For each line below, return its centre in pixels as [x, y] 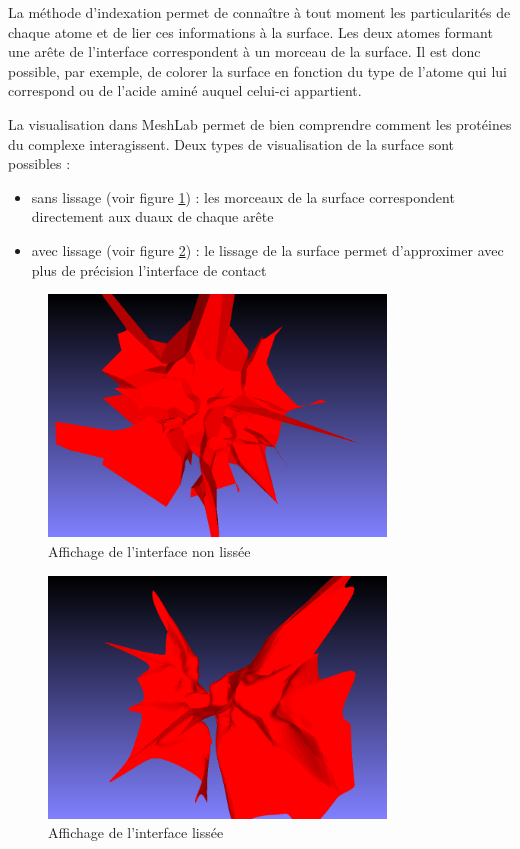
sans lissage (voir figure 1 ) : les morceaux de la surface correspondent [243, 196]
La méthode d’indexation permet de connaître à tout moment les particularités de [259, 12]
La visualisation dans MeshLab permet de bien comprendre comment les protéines [260, 123]
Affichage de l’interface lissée [136, 832]
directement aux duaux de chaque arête [152, 216]
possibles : [39, 163]
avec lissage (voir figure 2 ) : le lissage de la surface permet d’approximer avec [267, 249]
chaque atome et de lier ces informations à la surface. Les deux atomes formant [250, 31]
